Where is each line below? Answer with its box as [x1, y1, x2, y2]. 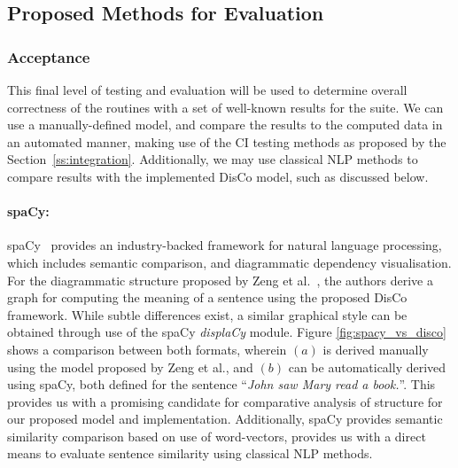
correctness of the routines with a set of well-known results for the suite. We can [7, 97, 444, 116]
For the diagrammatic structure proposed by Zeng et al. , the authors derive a [7, 270, 433, 289]
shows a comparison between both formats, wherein [7, 339, 287, 358]
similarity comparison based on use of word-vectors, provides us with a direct [7, 426, 426, 445]
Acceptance [7, 45, 90, 67]
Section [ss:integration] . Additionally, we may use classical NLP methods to [7, 150, 418, 168]
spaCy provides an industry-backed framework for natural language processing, [7, 236, 442, 254]
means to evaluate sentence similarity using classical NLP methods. [7, 444, 373, 463]
